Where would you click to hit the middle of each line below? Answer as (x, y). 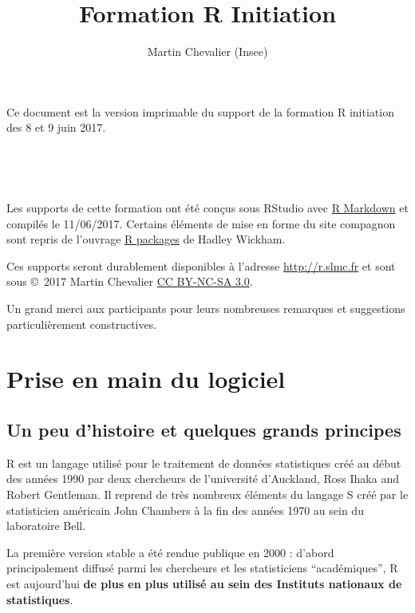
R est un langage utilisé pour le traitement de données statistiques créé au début (204, 463)
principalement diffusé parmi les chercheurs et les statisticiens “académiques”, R (202, 568)
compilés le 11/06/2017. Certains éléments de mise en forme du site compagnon (201, 223)
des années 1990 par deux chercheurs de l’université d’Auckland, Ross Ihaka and (203, 479)
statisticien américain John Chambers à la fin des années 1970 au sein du (185, 510)
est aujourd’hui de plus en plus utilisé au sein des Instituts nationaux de (204, 583)
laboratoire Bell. (46, 526)
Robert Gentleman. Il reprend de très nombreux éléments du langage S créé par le (207, 494)
